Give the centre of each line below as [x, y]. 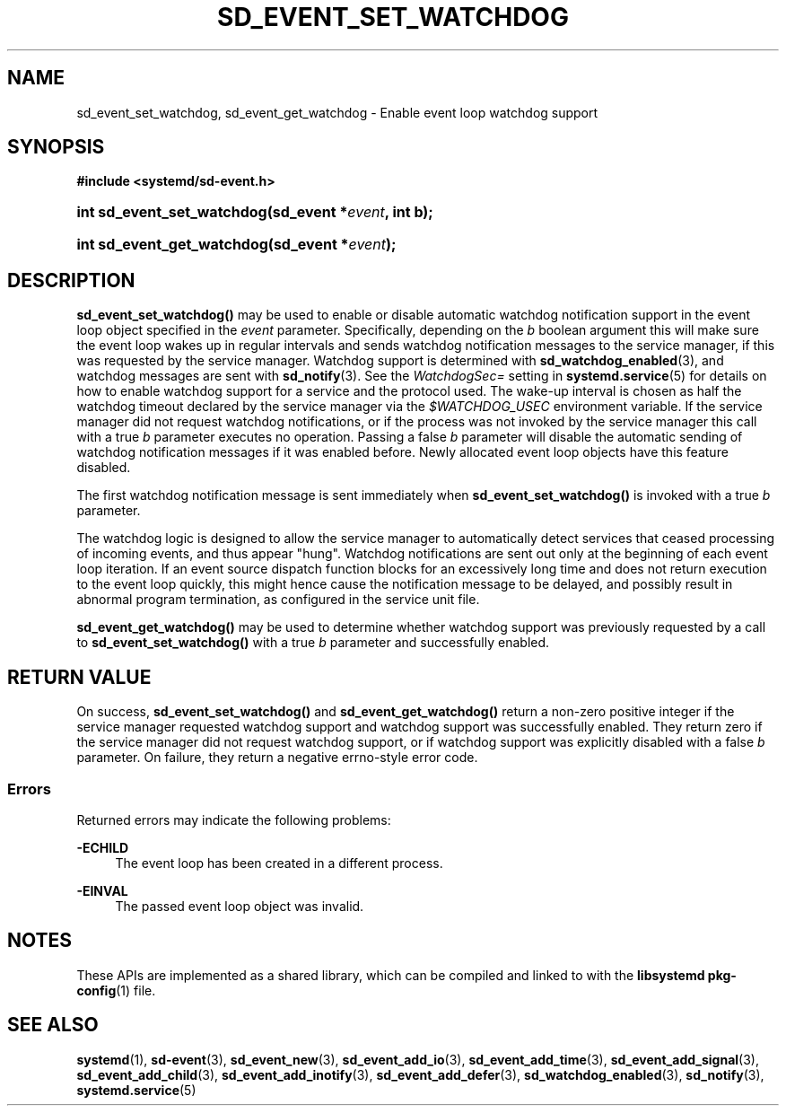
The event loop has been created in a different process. [279, 863]
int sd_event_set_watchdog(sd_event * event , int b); [255, 212]
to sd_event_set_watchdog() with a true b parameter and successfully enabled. [313, 643]
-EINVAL [102, 890]
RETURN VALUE [79, 677]
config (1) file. [116, 990]
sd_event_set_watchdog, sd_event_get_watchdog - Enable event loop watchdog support [337, 112]
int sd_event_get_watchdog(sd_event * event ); [236, 245]
